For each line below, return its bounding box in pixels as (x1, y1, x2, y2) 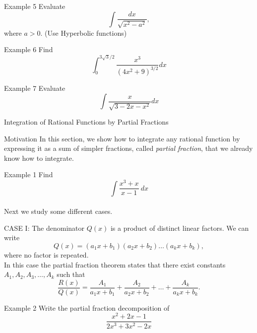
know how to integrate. (4, 152, 74, 163)
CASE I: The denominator (4, 222, 85, 233)
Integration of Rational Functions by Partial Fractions (4, 117, 169, 127)
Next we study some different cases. (4, 206, 113, 216)
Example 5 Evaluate (4, 1, 65, 11)
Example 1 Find (4, 169, 53, 180)
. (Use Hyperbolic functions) (40, 27, 127, 38)
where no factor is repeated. (4, 249, 89, 260)
